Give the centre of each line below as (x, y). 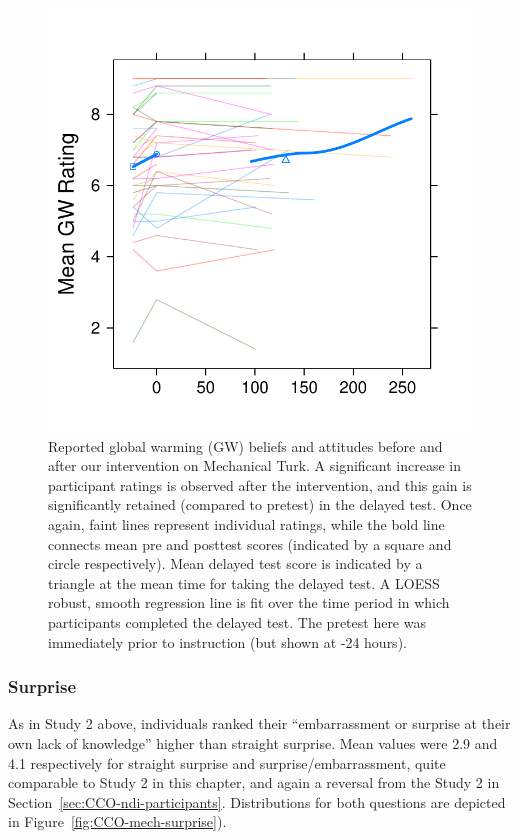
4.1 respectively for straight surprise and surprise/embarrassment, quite (227, 762)
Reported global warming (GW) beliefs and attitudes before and (245, 445)
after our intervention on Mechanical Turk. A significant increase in (254, 465)
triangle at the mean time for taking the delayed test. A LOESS (244, 582)
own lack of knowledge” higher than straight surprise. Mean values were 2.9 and (253, 742)
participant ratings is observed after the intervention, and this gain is (260, 484)
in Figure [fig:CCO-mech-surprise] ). (117, 821)
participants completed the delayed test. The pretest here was (237, 621)
